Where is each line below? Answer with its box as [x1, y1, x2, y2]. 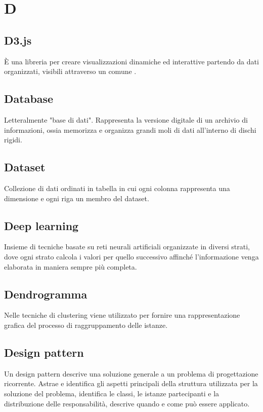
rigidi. [4, 134, 22, 145]
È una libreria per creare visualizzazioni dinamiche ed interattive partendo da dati [4, 56, 259, 66]
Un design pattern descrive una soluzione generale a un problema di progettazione [4, 368, 258, 379]
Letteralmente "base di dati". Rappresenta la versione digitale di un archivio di [4, 114, 248, 125]
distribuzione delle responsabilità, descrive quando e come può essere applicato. [4, 398, 250, 408]
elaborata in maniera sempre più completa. [4, 261, 137, 272]
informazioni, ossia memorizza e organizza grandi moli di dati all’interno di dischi [4, 124, 256, 135]
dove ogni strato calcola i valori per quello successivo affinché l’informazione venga [4, 251, 259, 261]
